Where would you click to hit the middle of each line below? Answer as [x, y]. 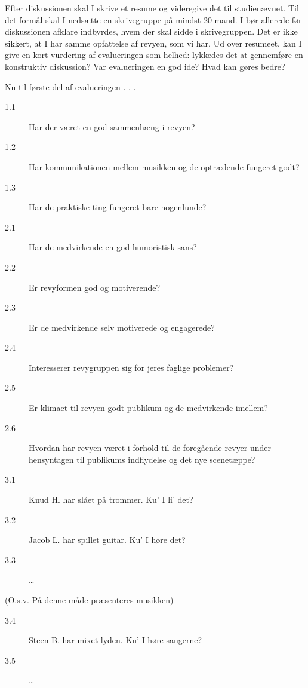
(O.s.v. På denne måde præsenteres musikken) [89, 600]
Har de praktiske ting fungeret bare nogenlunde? [118, 207]
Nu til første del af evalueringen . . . [70, 86]
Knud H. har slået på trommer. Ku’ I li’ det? [111, 500]
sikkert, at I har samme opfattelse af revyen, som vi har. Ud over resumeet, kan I [153, 43]
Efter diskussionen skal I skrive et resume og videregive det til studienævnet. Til [152, 8]
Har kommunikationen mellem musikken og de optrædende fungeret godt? [164, 166]
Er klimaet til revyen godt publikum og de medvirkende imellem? [148, 408]
